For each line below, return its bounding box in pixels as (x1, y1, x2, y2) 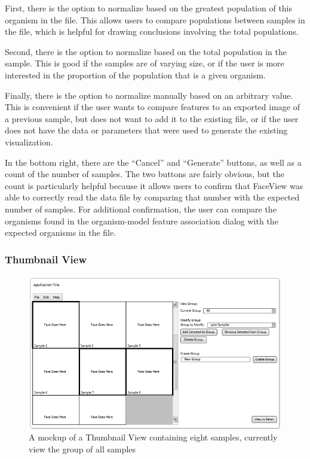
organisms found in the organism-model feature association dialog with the (5, 214, 278, 227)
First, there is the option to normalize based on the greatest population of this (5, 2, 293, 14)
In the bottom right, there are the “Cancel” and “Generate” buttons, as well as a (5, 156, 302, 168)
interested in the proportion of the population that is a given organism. (5, 68, 266, 81)
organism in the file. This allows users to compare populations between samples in (5, 13, 305, 26)
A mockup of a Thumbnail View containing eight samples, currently (29, 431, 278, 443)
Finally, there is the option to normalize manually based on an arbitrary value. (5, 89, 293, 101)
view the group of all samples (29, 442, 136, 455)
